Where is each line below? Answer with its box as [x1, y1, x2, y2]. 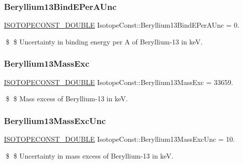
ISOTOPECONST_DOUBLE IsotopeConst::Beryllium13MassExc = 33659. [4, 77, 233, 87]
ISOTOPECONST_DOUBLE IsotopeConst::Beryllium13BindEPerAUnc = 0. [4, 20, 240, 30]
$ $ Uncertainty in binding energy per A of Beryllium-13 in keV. [5, 36, 202, 46]
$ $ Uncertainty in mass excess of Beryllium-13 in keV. [5, 150, 173, 161]
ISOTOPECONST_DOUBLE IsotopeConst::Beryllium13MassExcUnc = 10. [4, 134, 235, 144]
